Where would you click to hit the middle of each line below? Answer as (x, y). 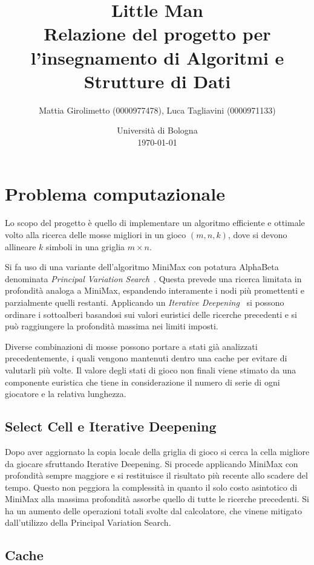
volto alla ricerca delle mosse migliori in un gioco (96, 234)
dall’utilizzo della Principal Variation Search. (88, 522)
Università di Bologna (157, 130)
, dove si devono (257, 234)
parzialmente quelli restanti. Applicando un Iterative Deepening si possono (145, 302)
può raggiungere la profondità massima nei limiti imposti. (112, 326)
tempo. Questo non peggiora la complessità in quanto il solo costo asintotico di (151, 487)
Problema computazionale (115, 194)
